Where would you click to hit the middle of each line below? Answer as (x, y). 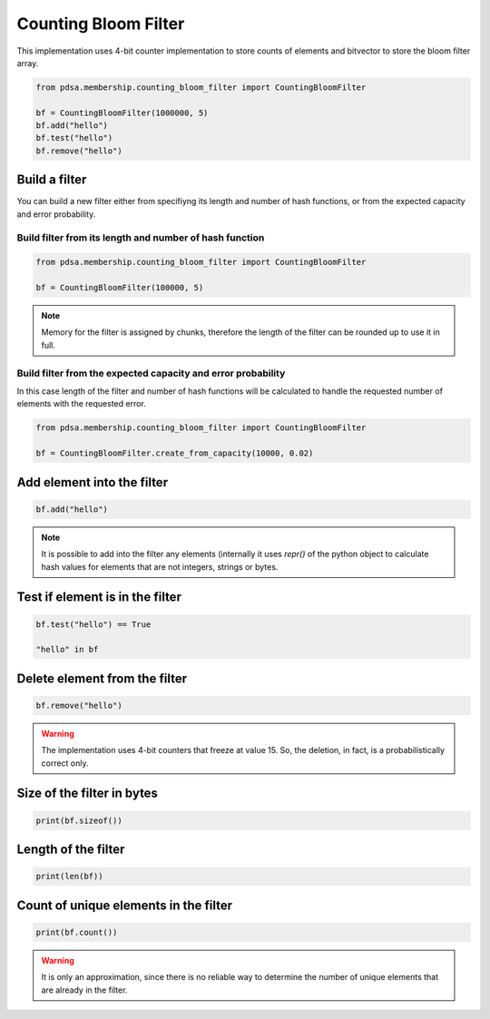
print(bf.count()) (77, 932)
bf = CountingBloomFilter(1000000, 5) (122, 113)
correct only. (65, 763)
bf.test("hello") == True (93, 624)
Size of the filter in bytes (88, 794)
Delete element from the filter (102, 678)
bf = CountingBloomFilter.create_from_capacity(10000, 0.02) (175, 453)
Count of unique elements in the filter (125, 905)
